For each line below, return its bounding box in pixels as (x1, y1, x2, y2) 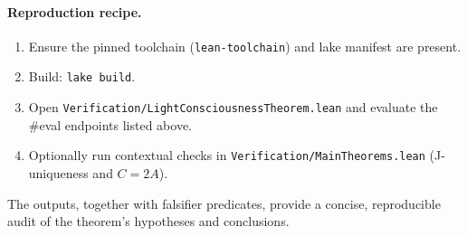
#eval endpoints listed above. (28, 115, 193, 134)
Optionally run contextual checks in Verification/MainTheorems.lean (28, 146, 425, 165)
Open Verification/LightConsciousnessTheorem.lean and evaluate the (28, 98, 438, 117)
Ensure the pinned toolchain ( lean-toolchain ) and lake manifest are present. (28, 36, 462, 55)
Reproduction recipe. (7, 2, 142, 21)
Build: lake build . (28, 67, 136, 86)
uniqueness (28, 164, 89, 183)
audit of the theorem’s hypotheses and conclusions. (7, 212, 290, 231)
